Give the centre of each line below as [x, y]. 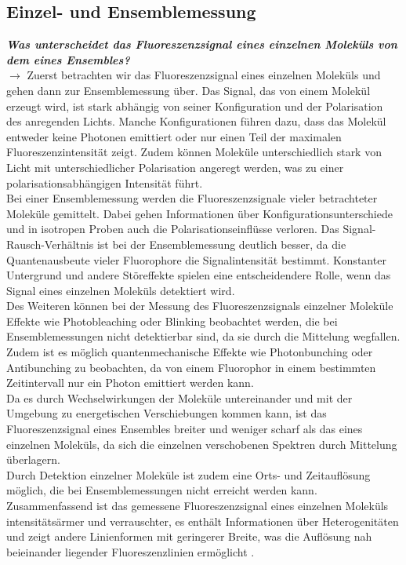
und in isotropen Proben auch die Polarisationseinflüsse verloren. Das [173, 229]
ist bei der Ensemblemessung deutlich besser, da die [221, 244]
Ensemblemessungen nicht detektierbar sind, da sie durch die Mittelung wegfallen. [203, 336]
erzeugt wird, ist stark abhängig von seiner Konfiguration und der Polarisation [195, 106]
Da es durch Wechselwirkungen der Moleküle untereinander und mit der [179, 397]
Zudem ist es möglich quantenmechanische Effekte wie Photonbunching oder [190, 352]
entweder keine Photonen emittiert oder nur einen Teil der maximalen [174, 136]
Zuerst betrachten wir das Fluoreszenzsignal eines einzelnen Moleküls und [204, 75]
